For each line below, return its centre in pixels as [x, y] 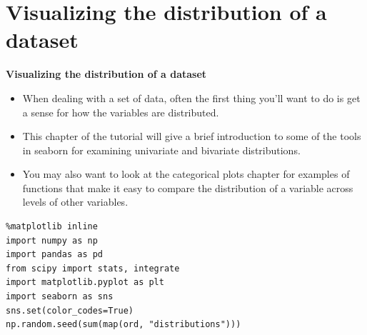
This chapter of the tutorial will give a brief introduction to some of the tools [192, 136]
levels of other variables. [75, 202]
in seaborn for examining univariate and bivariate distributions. [161, 150]
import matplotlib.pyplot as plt [85, 282]
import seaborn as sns [60, 297]
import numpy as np [52, 240]
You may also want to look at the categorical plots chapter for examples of [186, 174]
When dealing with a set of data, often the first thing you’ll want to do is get [191, 97]
